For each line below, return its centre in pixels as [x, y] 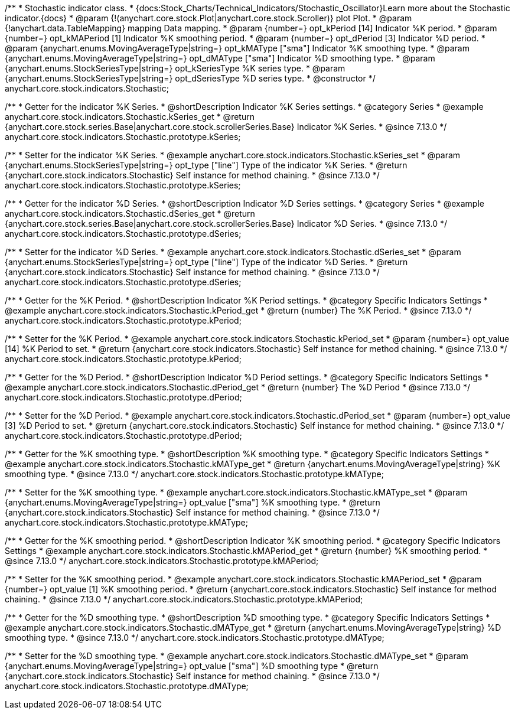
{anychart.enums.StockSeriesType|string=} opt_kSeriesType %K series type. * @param [175, 68]
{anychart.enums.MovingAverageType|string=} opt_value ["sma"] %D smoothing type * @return [192, 666]
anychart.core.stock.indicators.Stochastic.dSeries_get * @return [130, 213]
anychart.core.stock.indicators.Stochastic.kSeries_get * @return [130, 117]
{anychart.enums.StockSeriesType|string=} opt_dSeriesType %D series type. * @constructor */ [190, 78]
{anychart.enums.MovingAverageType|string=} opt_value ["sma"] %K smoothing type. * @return [193, 502]
